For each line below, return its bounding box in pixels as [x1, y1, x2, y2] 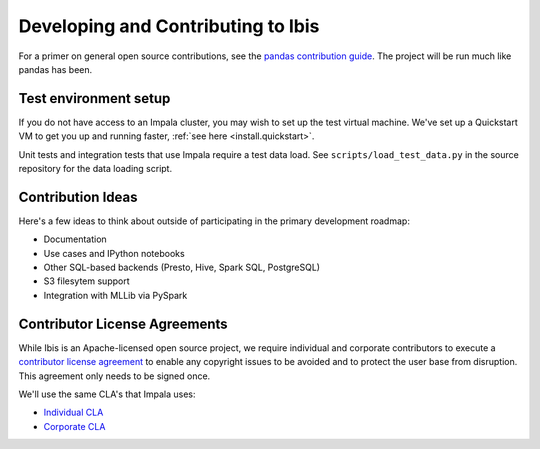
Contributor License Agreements [18, 315, 229, 332]
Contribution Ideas [18, 188, 138, 205]
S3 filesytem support [43, 275, 130, 287]
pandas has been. [18, 63, 93, 75]
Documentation [43, 233, 107, 245]
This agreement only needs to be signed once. [18, 370, 211, 382]
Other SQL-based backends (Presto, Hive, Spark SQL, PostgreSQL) [43, 261, 320, 274]
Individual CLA [43, 406, 104, 419]
